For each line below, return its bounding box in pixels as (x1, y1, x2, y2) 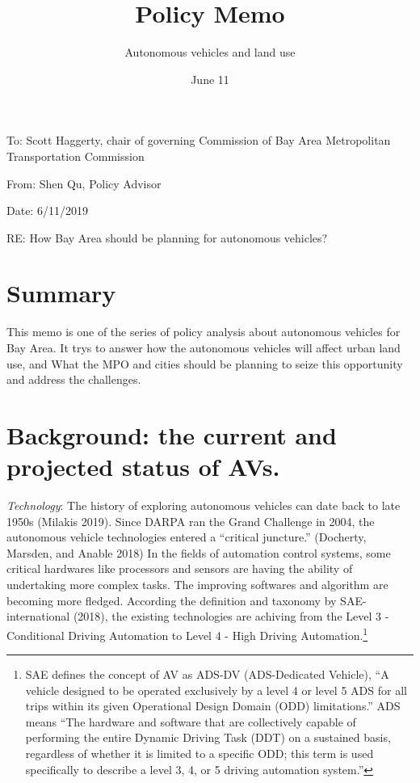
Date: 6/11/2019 (6, 202, 88, 219)
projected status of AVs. (6, 450, 280, 483)
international (6, 608, 70, 625)
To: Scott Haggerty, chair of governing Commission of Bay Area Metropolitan (6, 132, 391, 149)
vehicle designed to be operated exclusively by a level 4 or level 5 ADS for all (25, 681, 407, 698)
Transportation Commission (6, 147, 145, 164)
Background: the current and (6, 418, 337, 451)
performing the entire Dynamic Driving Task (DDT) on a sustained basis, (25, 729, 391, 746)
